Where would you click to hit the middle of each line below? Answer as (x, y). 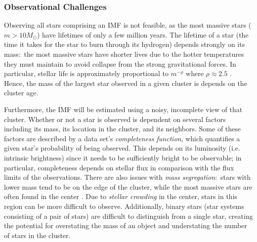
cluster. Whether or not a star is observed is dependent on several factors (115, 119)
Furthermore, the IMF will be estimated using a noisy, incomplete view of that (123, 109)
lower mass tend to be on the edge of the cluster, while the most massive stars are (128, 186)
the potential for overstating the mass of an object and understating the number (126, 225)
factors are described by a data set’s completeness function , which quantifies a (122, 138)
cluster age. (21, 93)
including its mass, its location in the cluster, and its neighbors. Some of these (123, 129)
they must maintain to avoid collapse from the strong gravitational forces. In (120, 63)
